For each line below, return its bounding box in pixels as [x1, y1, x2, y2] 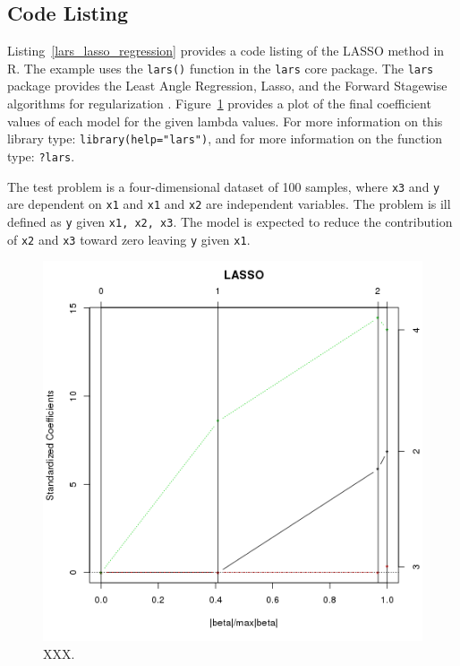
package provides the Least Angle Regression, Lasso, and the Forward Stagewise [7, 76, 447, 95]
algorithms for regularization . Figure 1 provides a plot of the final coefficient [7, 94, 431, 113]
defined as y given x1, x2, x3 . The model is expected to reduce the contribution [7, 212, 453, 230]
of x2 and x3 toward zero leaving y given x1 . [7, 229, 251, 248]
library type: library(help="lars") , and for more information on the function [7, 129, 443, 148]
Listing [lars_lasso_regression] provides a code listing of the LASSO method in [7, 41, 445, 60]
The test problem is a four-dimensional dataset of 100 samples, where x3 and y [7, 177, 440, 195]
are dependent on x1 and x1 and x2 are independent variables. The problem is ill [7, 195, 451, 213]
